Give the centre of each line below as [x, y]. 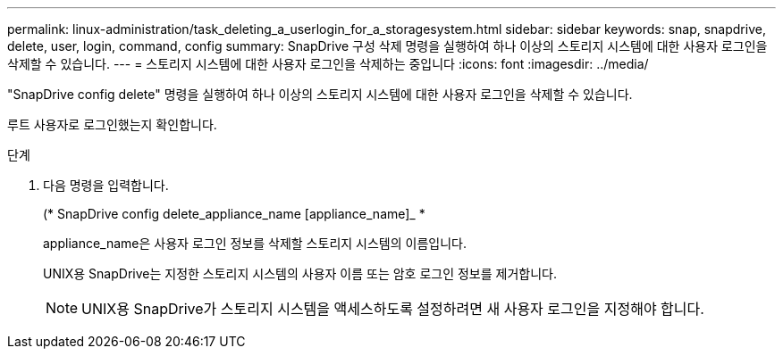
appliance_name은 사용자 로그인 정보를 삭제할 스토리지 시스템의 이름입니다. [255, 243]
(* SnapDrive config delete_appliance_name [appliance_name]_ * [234, 214]
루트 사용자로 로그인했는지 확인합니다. [112, 124]
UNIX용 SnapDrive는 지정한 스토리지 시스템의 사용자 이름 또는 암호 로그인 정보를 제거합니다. [300, 273]
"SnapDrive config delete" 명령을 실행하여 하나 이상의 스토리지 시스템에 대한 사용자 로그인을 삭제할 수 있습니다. [320, 94]
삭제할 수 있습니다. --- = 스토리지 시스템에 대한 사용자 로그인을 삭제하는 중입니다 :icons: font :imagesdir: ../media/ [328, 64]
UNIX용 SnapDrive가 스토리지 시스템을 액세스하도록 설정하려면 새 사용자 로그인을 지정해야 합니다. [393, 309]
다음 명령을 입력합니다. [106, 185]
